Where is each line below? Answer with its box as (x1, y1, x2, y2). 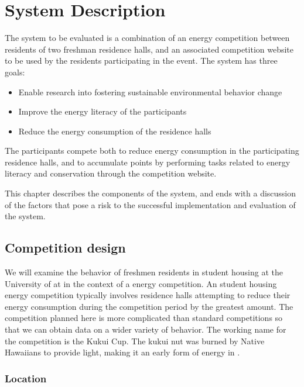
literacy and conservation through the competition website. (5, 167, 217, 179)
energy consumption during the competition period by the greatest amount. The (5, 300, 293, 312)
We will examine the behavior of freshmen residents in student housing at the (5, 266, 283, 278)
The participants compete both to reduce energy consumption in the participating (5, 144, 299, 157)
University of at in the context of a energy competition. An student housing (5, 277, 277, 289)
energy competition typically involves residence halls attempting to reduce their (5, 289, 291, 301)
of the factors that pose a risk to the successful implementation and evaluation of (5, 198, 296, 210)
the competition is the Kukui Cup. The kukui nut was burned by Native (5, 334, 265, 347)
